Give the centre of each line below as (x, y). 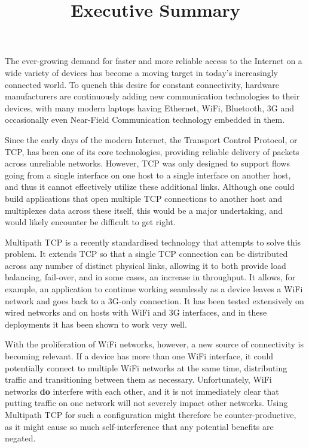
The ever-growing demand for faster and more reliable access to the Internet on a (154, 61)
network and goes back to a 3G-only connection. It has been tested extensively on (154, 300)
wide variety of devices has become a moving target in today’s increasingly (141, 72)
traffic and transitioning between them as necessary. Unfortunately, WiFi (138, 379)
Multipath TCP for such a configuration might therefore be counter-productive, (151, 414)
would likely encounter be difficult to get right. (90, 222)
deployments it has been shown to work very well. (96, 324)
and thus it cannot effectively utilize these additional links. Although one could (150, 187)
